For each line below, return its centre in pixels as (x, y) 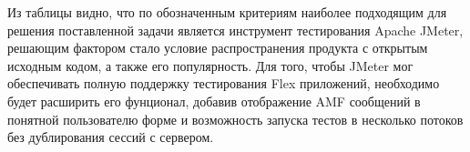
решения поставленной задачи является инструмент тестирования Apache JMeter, (235, 30)
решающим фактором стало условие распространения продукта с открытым (218, 48)
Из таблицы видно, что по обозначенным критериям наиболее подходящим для (227, 12)
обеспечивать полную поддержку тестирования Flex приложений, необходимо (224, 83)
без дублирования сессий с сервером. (111, 137)
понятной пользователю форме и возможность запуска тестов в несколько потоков (235, 119)
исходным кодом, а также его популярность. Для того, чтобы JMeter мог (210, 65)
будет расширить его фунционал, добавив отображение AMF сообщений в (214, 101)
